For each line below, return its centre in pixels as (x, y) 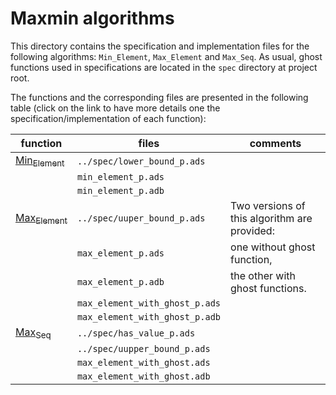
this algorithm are (271, 219)
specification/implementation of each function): (108, 118)
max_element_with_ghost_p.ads (149, 303)
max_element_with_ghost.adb (143, 376)
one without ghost (273, 247)
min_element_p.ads (120, 177)
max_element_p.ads (120, 253)
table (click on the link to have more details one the (115, 108)
